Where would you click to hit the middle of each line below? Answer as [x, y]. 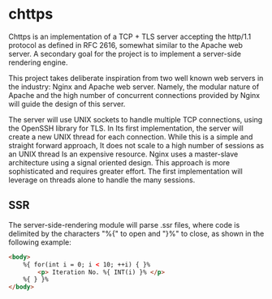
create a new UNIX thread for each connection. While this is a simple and [131, 137]
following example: [40, 242]
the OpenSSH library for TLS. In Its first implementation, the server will [126, 128]
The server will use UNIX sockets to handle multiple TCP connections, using [136, 119]
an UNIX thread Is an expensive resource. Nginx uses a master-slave [123, 154]
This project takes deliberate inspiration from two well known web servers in [136, 78]
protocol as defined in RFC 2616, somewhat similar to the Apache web [126, 45]
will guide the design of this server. [67, 104]
